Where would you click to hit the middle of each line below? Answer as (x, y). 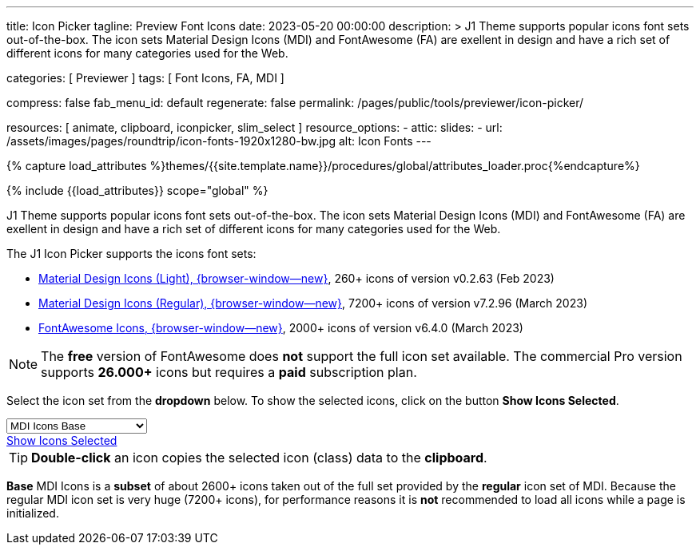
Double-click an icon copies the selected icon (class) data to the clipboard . (259, 458)
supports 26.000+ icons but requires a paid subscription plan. (229, 372)
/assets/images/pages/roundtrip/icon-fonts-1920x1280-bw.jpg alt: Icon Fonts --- (219, 141)
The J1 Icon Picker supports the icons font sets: (131, 254)
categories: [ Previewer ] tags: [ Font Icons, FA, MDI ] (145, 78)
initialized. (33, 513)
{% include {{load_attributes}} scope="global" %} (137, 190)
